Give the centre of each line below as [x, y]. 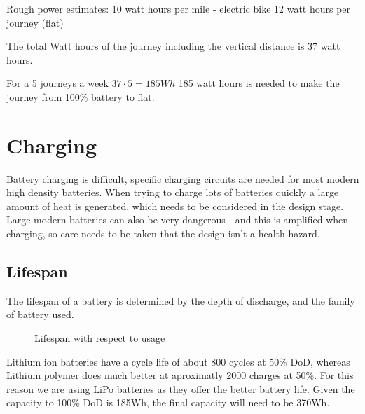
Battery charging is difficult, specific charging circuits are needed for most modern [183, 178]
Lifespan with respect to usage [100, 338]
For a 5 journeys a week [57, 83]
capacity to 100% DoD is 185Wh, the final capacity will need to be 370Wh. [168, 402]
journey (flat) [35, 22]
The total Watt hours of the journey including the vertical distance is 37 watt [173, 46]
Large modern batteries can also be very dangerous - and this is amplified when [178, 220]
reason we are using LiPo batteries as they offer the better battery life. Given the [181, 388]
